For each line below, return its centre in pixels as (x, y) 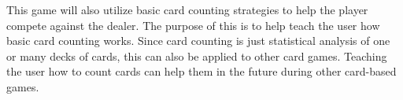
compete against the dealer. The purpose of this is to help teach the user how (193, 25)
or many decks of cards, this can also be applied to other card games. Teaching (197, 56)
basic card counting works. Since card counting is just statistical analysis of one (198, 41)
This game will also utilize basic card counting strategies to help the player (187, 9)
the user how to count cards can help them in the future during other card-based (201, 71)
